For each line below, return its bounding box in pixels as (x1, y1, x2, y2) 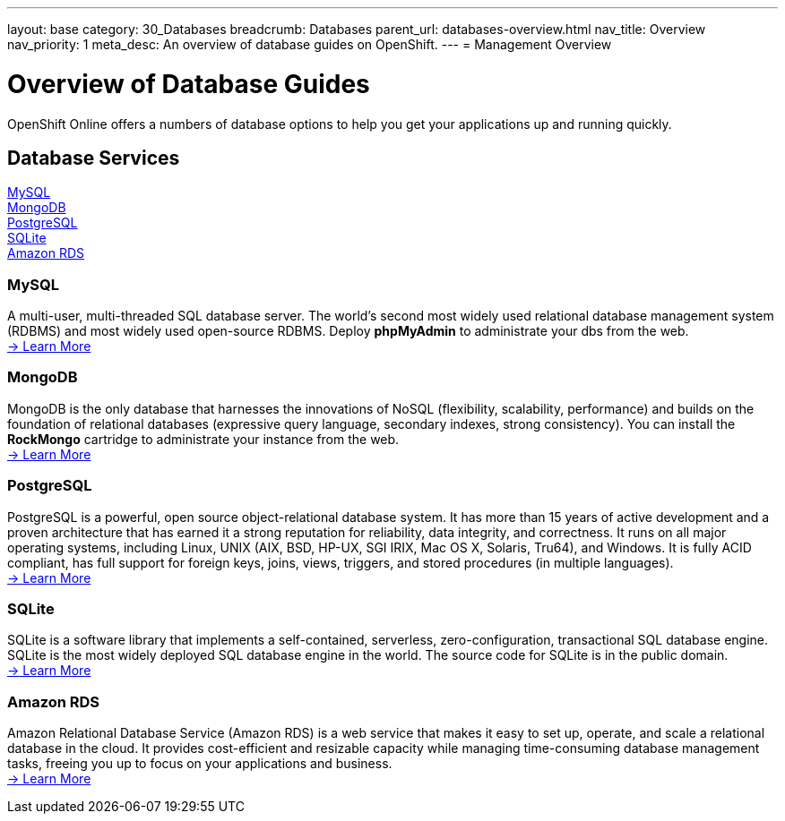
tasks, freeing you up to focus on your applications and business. (7, 756, 392, 772)
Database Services (7, 146, 180, 169)
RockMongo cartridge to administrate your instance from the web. (7, 431, 400, 447)
